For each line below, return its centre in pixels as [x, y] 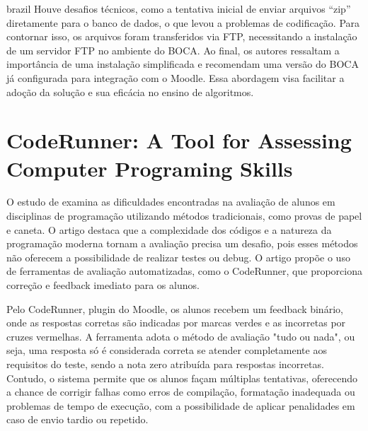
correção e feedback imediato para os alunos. [103, 285]
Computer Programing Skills [150, 168]
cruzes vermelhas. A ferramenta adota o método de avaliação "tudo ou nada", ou [181, 336]
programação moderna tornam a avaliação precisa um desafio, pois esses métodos [182, 243]
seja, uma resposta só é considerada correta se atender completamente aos [167, 350]
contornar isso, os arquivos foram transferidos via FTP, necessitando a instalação [182, 36]
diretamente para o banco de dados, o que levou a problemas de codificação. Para [183, 22]
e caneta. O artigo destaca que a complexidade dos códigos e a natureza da [169, 229]
